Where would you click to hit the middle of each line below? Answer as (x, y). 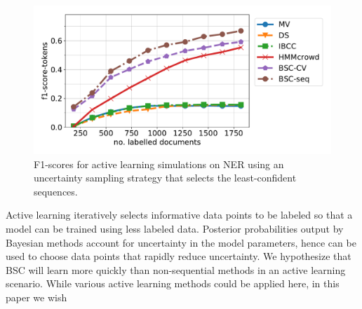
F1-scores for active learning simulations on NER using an (159, 164)
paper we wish (36, 297)
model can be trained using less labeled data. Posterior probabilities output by (175, 228)
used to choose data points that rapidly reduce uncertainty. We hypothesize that (179, 256)
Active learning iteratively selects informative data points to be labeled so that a (179, 215)
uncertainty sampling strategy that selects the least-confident (165, 178)
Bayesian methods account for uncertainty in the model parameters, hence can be (181, 242)
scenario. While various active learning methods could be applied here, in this (173, 283)
